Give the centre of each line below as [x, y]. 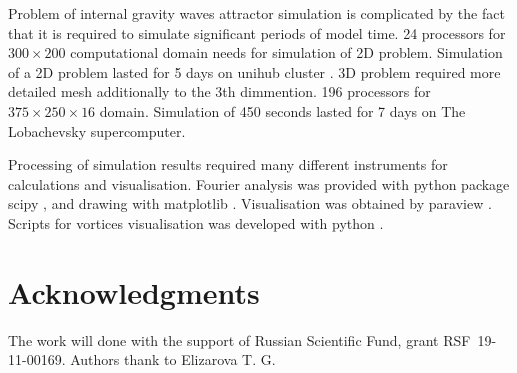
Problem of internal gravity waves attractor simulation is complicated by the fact [256, 13]
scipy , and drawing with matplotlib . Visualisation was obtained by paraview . [250, 203]
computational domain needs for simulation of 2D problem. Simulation [286, 52]
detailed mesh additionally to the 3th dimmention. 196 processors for [219, 91]
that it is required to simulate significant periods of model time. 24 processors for [257, 32]
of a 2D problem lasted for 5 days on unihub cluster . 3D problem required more [254, 71]
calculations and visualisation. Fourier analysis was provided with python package [259, 183]
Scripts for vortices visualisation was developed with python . [196, 222]
